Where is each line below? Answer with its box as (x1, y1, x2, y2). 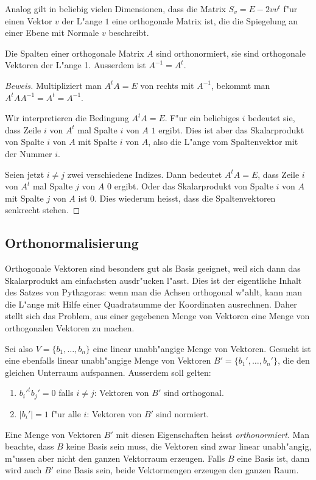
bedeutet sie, (248, 111, 295, 124)
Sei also (5, 342, 33, 355)
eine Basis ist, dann (237, 451, 310, 464)
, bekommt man (211, 79, 270, 91)
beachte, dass (5, 440, 54, 453)
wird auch (5, 464, 42, 476)
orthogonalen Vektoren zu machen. (5, 322, 135, 334)
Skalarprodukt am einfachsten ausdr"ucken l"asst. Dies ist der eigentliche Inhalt (5, 274, 302, 286)
